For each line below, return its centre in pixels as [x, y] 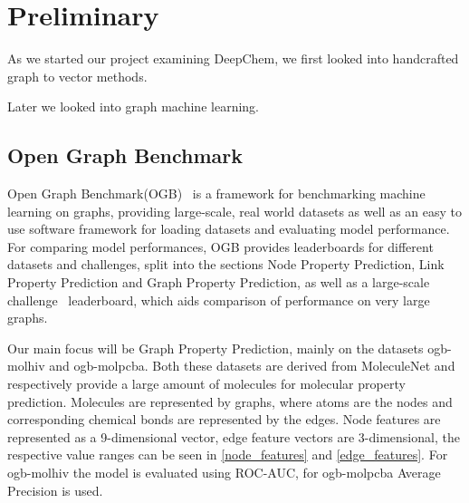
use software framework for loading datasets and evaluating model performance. [229, 229]
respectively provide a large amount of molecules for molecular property [206, 384]
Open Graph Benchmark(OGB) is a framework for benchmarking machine [216, 193]
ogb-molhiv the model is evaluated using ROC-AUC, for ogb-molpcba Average [224, 473]
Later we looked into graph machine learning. [133, 106]
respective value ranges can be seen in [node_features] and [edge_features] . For [228, 455]
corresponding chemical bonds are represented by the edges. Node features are [224, 419]
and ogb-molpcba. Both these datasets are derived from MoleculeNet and [252, 366]
